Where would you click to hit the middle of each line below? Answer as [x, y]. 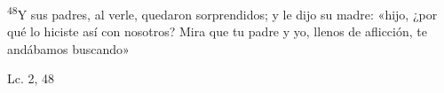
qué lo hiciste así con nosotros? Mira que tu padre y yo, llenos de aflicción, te [217, 31]
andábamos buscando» [68, 48]
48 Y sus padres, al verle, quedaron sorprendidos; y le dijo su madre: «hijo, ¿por [222, 13]
